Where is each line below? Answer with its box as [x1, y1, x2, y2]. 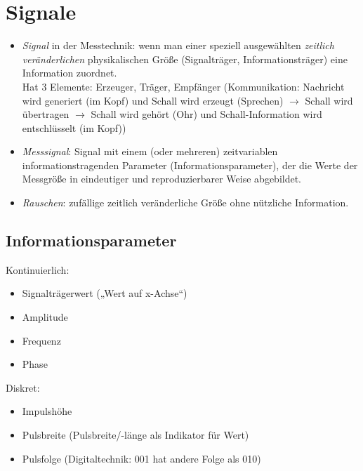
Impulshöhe [22, 404, 72, 418]
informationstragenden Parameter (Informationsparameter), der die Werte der [22, 157, 358, 172]
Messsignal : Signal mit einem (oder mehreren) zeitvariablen [22, 144, 278, 159]
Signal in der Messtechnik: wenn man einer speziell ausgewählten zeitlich [22, 38, 334, 53]
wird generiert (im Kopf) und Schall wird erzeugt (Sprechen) [22, 93, 284, 107]
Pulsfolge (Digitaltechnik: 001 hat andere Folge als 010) [22, 451, 261, 465]
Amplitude [22, 310, 68, 324]
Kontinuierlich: [6, 262, 70, 277]
